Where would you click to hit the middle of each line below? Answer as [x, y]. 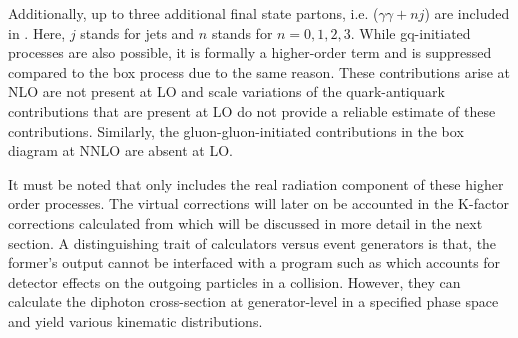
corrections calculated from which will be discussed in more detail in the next [245, 222]
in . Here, [37, 32]
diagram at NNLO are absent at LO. [120, 150]
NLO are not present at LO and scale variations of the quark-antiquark [226, 91]
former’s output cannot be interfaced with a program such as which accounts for [254, 262]
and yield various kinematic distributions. [135, 320]
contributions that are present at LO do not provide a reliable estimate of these [252, 110]
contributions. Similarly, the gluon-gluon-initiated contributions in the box [236, 130]
